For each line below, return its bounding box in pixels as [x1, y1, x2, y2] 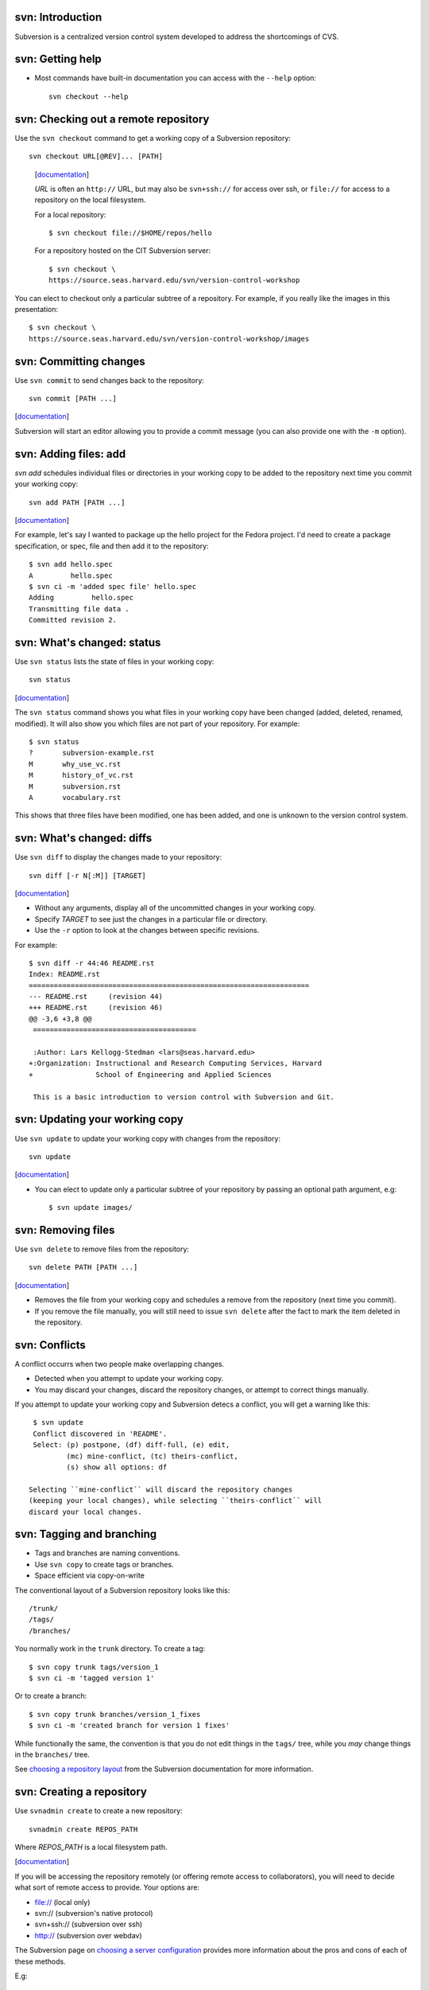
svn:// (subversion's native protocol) [34, 1908, 154, 1918]
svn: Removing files [14, 1223, 115, 1237]
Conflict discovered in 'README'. [33, 1429, 168, 1438]
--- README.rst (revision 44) [29, 992, 163, 1001]
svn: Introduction [14, 10, 102, 24]
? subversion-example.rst [29, 748, 155, 758]
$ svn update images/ [48, 1203, 133, 1212]
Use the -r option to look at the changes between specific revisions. [34, 926, 260, 935]
